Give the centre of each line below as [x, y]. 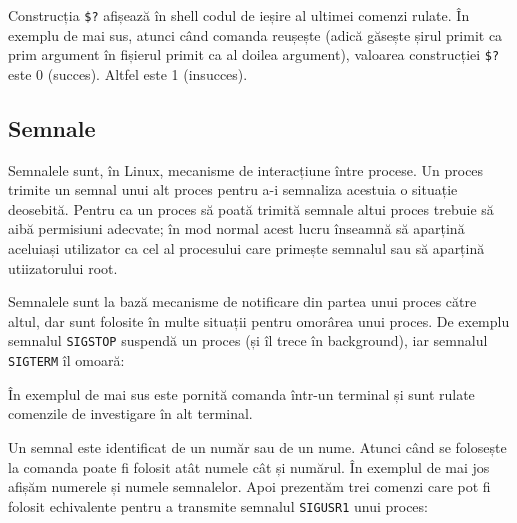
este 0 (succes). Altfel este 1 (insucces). [128, 73]
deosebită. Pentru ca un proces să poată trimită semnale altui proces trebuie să [251, 208]
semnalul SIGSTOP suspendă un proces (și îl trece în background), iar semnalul [248, 340]
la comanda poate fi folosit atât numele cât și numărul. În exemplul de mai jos [249, 466]
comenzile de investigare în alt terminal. [130, 413]
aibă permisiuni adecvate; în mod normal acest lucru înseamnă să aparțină [236, 228]
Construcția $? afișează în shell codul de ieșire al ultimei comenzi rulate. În [239, 15]
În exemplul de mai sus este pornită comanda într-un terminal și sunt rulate [241, 393]
